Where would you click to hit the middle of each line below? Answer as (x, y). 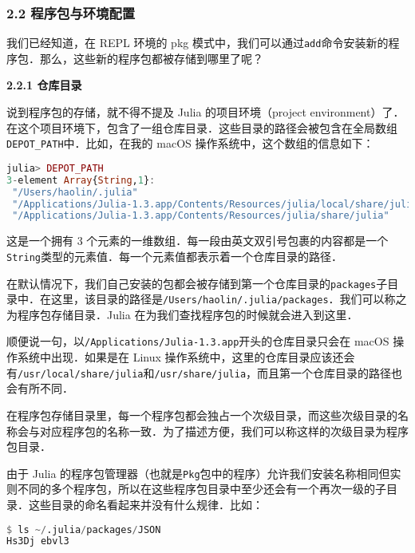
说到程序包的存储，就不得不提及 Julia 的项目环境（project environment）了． (206, 112)
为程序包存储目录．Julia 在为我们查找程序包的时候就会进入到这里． (182, 314)
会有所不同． (40, 388)
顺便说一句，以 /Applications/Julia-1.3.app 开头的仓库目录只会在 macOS (198, 341)
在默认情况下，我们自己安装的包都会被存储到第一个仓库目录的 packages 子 (197, 283)
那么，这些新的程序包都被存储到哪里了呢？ (151, 58)
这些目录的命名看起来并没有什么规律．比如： (146, 504)
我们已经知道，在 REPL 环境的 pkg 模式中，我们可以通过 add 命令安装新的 (198, 43)
